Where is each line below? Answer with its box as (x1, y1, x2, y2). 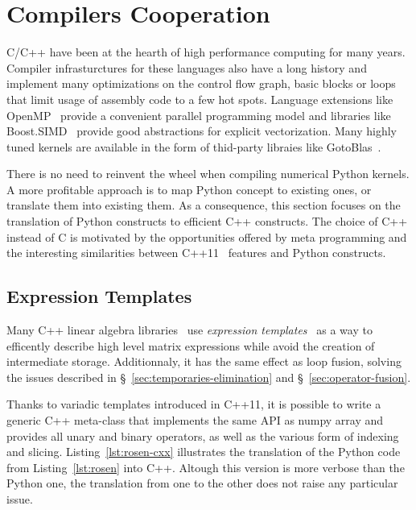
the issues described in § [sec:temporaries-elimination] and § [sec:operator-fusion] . (6, 368, 411, 385)
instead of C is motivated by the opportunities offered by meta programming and (6, 228, 407, 245)
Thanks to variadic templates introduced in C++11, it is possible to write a (6, 396, 381, 413)
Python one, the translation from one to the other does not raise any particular (6, 475, 398, 491)
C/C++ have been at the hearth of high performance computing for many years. (6, 44, 406, 60)
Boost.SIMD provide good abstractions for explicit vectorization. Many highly (6, 122, 397, 139)
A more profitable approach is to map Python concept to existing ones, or (6, 180, 372, 197)
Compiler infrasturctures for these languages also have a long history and (6, 59, 367, 76)
